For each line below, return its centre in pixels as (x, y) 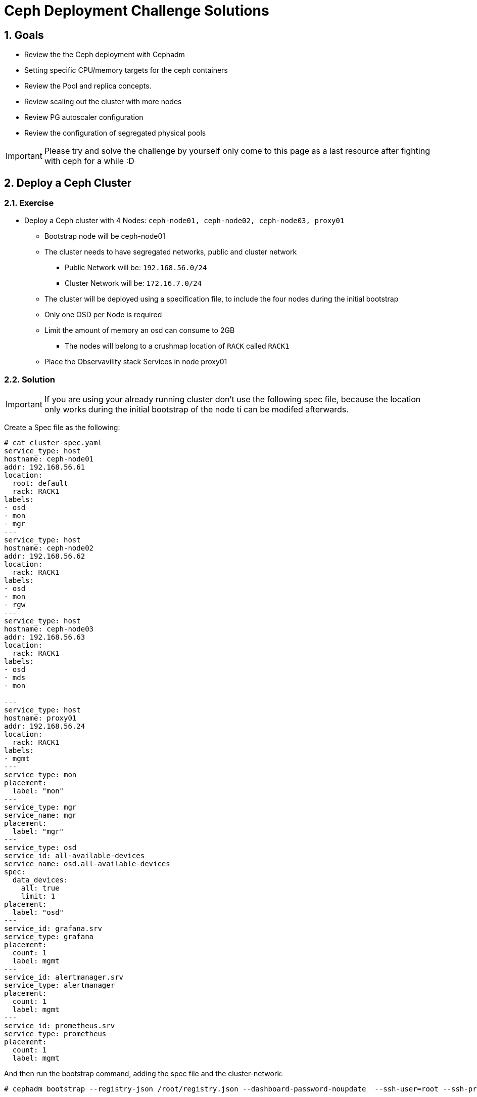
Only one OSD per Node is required (103, 315)
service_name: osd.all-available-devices (87, 864)
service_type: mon (40, 775)
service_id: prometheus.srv (60, 1026)
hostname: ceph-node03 (49, 629)
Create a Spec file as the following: (62, 428)
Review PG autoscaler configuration (84, 117)
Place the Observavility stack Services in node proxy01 (136, 362)
